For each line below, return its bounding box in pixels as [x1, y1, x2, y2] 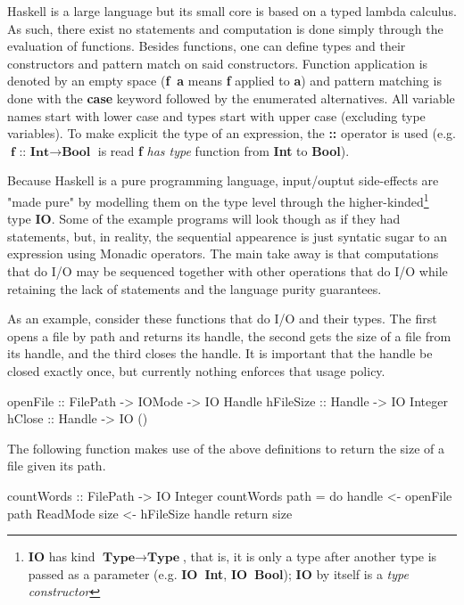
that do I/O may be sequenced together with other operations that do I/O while [7, 261, 448, 280]
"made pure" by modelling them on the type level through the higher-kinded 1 [7, 189, 429, 210]
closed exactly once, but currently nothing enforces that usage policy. [7, 361, 385, 380]
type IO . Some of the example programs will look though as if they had [7, 209, 401, 228]
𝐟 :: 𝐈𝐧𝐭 [10, 145, 50, 159]
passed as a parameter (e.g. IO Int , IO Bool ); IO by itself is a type [28, 564, 409, 583]
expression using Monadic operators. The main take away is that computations [7, 244, 439, 263]
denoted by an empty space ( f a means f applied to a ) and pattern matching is [7, 71, 442, 90]
